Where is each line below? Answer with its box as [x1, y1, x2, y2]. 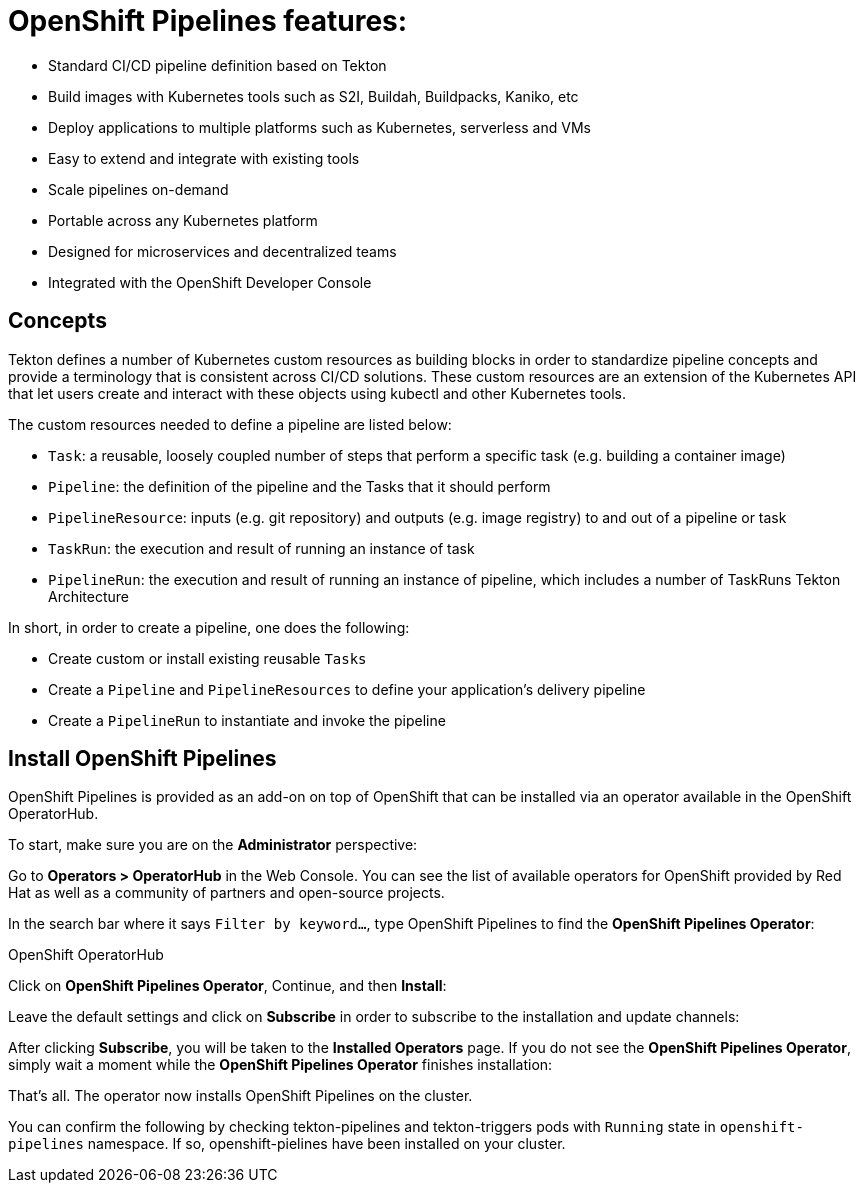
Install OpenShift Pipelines [8, 746, 277, 772]
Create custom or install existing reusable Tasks [48, 649, 367, 667]
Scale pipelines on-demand [48, 180, 229, 198]
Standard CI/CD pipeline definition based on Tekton [48, 56, 387, 74]
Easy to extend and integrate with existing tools [48, 149, 360, 167]
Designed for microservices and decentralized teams [48, 242, 397, 260]
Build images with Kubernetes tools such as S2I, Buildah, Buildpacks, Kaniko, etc [48, 87, 579, 105]
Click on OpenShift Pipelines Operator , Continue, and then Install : [8, 977, 447, 995]
